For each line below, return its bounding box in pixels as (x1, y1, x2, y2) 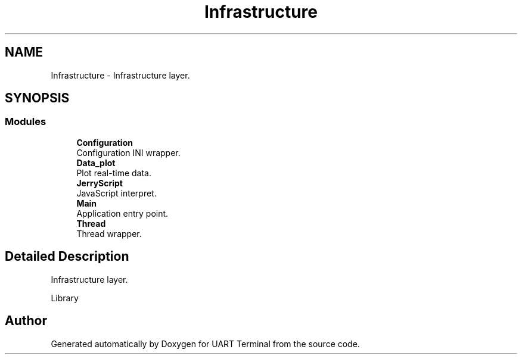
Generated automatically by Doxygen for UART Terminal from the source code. (51, 338, 360, 349)
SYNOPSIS (5, 90, 70, 106)
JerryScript (76, 177, 123, 188)
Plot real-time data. (76, 167, 151, 178)
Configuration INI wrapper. (76, 147, 181, 158)
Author (5, 313, 47, 329)
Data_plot (76, 157, 116, 168)
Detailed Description (5, 249, 129, 264)
